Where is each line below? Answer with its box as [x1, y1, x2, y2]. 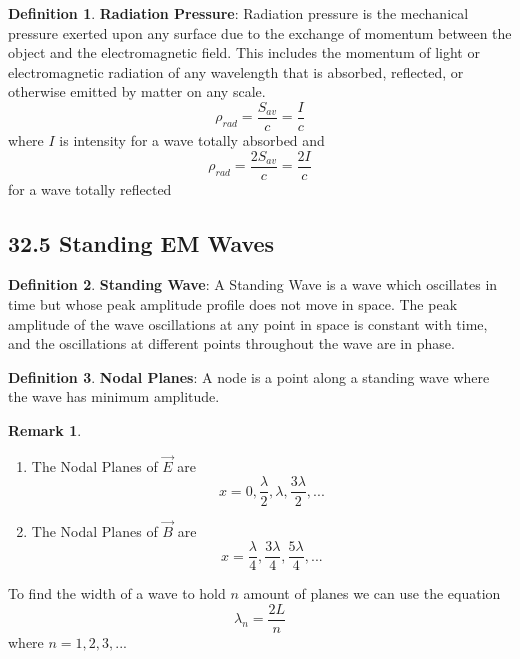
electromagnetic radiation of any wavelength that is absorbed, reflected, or [8, 61, 464, 82]
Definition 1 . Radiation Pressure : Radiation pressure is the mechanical [8, 3, 469, 23]
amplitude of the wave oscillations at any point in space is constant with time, [8, 313, 488, 334]
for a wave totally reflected [8, 178, 172, 199]
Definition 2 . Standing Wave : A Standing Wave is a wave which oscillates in [8, 274, 498, 295]
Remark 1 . [8, 420, 82, 441]
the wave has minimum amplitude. [8, 386, 220, 407]
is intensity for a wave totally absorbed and [59, 130, 325, 151]
